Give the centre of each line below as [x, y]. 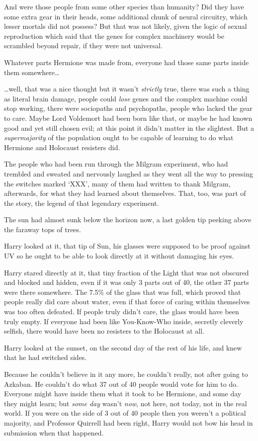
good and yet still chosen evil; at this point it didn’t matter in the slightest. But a [129, 128]
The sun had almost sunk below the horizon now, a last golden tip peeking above [128, 220]
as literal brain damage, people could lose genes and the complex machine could [126, 98]
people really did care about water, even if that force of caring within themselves [127, 302]
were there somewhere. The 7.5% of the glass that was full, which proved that [123, 292]
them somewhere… [32, 72]
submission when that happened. [54, 432]
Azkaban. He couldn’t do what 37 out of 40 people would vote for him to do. [121, 384]
